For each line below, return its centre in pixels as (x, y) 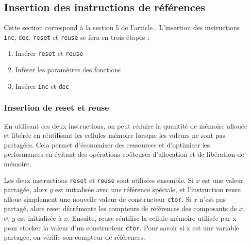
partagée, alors (26, 189)
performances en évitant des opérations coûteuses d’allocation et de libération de (124, 154)
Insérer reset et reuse (49, 53)
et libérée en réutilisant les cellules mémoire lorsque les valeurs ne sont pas (115, 135)
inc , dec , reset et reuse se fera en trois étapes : (77, 37)
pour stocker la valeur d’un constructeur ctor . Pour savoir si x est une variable (122, 227)
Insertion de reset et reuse (57, 107)
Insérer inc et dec (42, 86)
